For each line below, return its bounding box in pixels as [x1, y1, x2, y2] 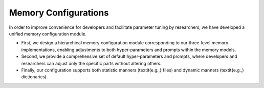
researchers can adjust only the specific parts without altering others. [21, 60, 162, 66]
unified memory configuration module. [9, 31, 87, 36]
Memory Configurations [9, 7, 109, 18]
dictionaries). [21, 74, 48, 80]
